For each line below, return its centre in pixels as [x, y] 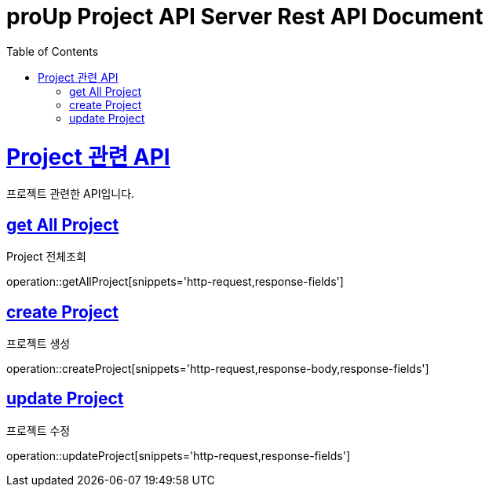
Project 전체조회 [46, 257]
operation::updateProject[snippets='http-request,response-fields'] [178, 455]
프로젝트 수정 [38, 430]
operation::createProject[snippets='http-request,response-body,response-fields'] [218, 368]
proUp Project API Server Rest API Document [245, 16]
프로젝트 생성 [38, 343]
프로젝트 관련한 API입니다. [71, 194]
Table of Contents [53, 51]
